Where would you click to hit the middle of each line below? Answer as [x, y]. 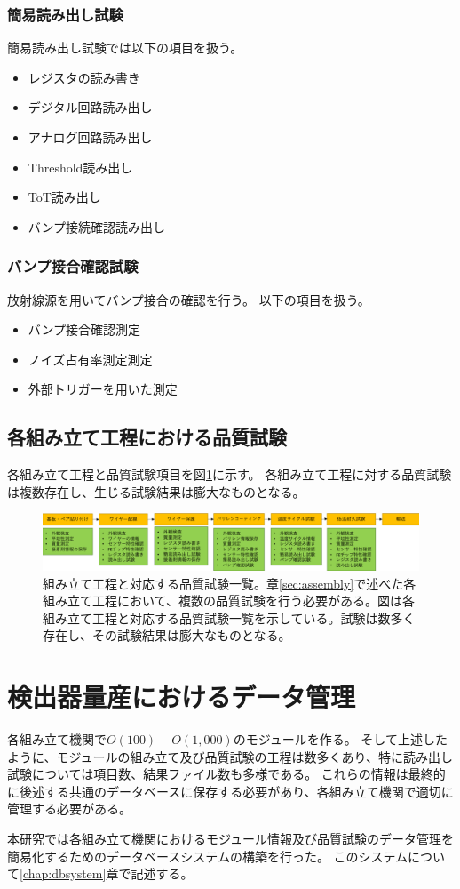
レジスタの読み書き [84, 77]
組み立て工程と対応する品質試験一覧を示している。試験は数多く [229, 617]
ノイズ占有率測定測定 [90, 359]
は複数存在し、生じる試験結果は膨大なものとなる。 [156, 491]
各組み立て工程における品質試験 [147, 437]
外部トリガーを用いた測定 [103, 389]
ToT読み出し [64, 197]
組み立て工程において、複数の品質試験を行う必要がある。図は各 [229, 601]
